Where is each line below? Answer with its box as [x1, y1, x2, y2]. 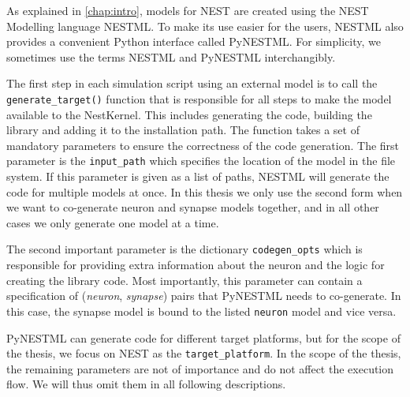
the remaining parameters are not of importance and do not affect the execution [6, 360, 394, 376]
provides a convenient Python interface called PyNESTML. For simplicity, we [6, 33, 381, 50]
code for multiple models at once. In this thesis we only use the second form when [6, 183, 403, 200]
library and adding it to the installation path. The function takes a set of [6, 122, 360, 138]
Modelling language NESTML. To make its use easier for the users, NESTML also [6, 17, 404, 34]
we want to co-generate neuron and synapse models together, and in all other [6, 199, 379, 215]
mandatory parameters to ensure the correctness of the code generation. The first [6, 137, 400, 153]
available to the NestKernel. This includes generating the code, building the [6, 106, 372, 122]
